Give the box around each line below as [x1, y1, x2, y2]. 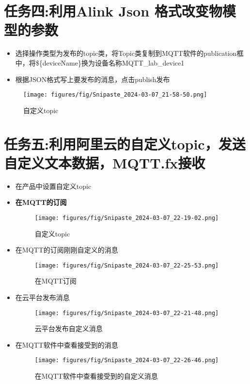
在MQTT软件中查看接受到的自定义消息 [34, 371, 158, 381]
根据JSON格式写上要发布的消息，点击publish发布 [15, 74, 170, 84]
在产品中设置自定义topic [15, 181, 92, 191]
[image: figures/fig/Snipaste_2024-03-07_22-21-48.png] [34, 309, 219, 317]
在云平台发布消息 [15, 292, 70, 302]
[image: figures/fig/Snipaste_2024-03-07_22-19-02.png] [34, 214, 219, 221]
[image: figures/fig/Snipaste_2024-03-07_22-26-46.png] [34, 357, 219, 364]
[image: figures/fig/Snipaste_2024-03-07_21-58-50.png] [23, 91, 207, 99]
